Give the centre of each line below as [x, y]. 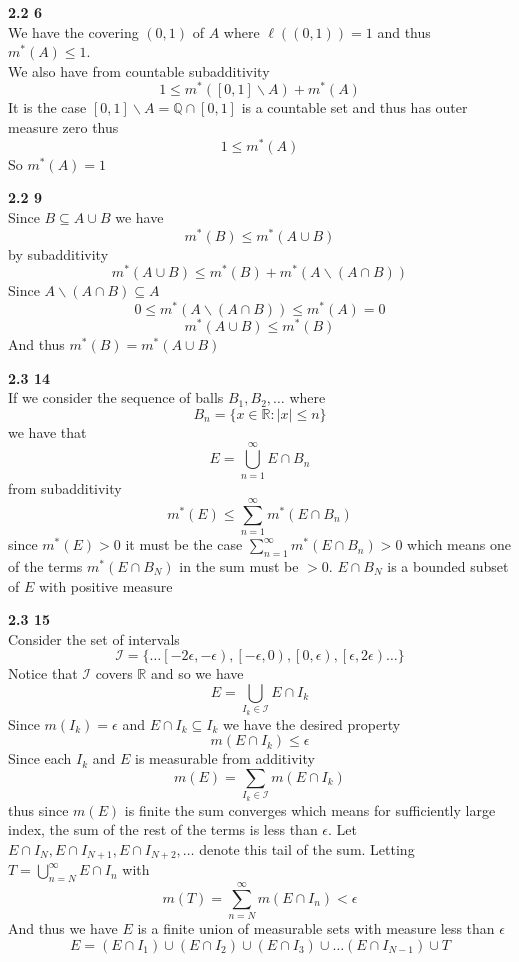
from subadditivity [65, 487]
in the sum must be [239, 566]
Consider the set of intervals [94, 638]
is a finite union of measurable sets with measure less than [316, 928]
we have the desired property [311, 723]
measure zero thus [63, 127]
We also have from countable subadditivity [139, 70]
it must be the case [184, 544]
